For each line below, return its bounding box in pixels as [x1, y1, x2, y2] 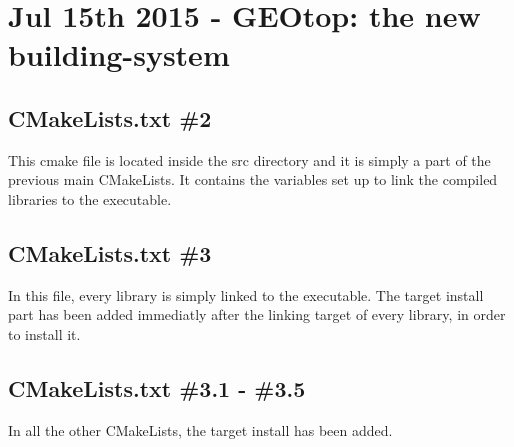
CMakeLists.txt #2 [8, 102, 212, 133]
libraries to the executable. [8, 188, 172, 209]
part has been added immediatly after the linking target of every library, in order [8, 304, 506, 325]
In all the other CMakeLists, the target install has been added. [8, 419, 393, 440]
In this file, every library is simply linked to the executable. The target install [8, 284, 484, 305]
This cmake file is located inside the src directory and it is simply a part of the [8, 149, 491, 170]
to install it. [8, 323, 81, 344]
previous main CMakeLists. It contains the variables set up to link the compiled [8, 169, 498, 190]
